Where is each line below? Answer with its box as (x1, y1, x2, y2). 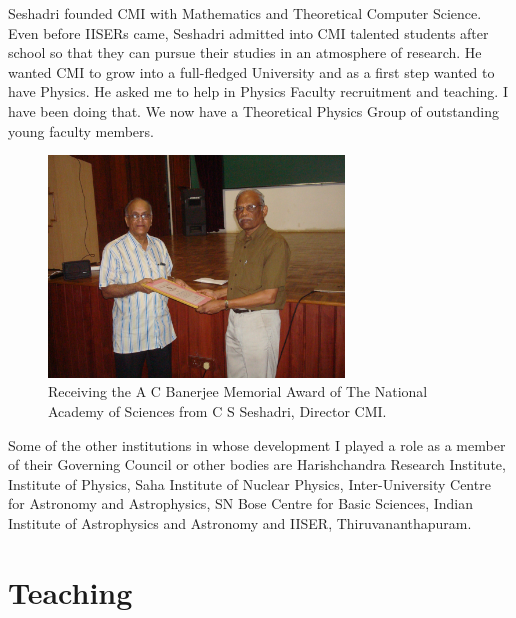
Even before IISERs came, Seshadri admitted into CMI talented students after (8, 22, 489, 43)
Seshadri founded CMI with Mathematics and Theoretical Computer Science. (8, 3, 482, 23)
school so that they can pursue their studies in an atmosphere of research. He (8, 42, 482, 63)
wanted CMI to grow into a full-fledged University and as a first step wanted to (8, 61, 495, 82)
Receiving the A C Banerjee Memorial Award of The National (48, 381, 428, 402)
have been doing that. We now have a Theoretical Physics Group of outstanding (8, 100, 500, 121)
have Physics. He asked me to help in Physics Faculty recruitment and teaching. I (8, 81, 508, 102)
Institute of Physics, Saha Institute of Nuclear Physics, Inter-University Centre (8, 473, 491, 494)
